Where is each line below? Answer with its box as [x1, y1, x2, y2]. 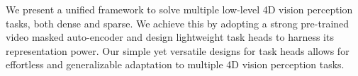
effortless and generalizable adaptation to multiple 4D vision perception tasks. [6, 57, 345, 72]
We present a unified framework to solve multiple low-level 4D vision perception [6, 2, 353, 16]
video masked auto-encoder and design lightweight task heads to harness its [6, 30, 334, 44]
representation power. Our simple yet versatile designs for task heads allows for [6, 43, 349, 58]
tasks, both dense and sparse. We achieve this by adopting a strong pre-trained [6, 15, 349, 30]
